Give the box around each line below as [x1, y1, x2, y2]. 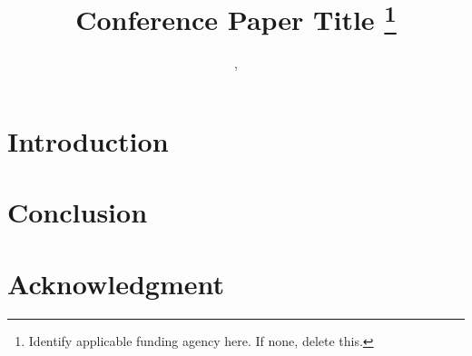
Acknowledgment [7, 264, 224, 302]
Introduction [7, 123, 169, 160]
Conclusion [7, 193, 148, 231]
